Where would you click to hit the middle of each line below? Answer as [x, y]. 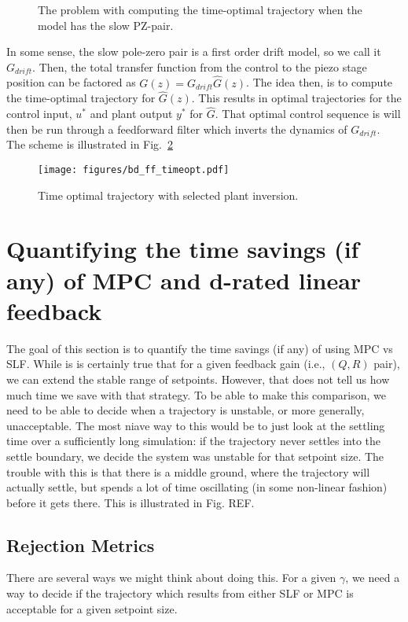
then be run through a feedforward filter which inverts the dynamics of [177, 129]
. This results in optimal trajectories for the [296, 98]
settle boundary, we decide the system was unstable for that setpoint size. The [195, 456]
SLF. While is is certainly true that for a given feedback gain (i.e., [166, 364]
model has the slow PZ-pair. [106, 25]
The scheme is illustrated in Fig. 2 [90, 144]
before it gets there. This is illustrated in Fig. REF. [130, 502]
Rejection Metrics [81, 545]
